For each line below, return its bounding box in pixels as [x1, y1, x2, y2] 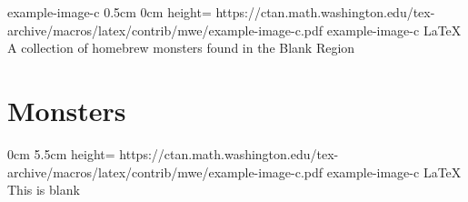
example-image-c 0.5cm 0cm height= [7, 3, 212, 21]
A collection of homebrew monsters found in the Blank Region [7, 38, 355, 57]
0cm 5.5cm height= [7, 144, 115, 163]
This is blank [7, 180, 80, 199]
